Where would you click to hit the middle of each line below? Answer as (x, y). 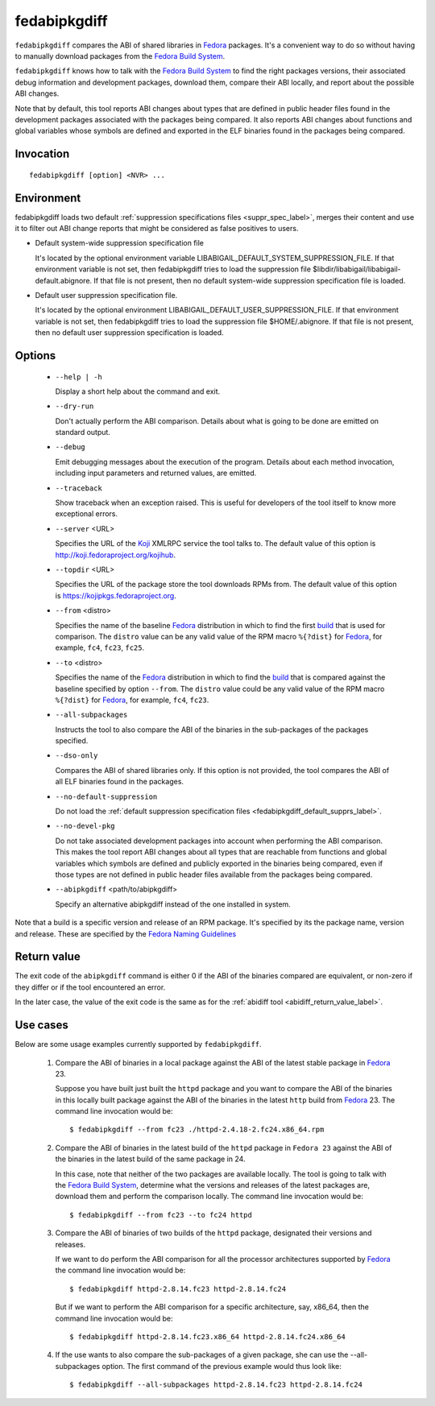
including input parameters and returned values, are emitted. (156, 473)
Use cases (41, 1026)
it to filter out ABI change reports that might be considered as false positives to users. (157, 228)
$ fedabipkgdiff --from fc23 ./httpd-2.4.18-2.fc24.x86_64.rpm (197, 1130)
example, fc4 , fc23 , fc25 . (100, 647)
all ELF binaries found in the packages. (120, 782)
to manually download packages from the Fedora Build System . (120, 56)
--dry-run (75, 406)
